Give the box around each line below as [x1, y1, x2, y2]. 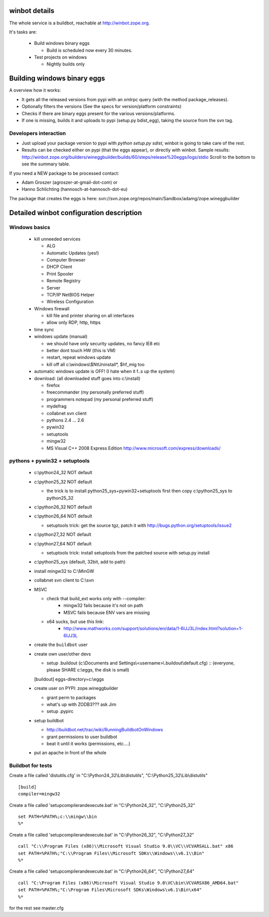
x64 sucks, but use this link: [46, 619, 104, 625]
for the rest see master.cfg [9, 905, 64, 911]
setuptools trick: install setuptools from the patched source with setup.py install [46, 549, 210, 555]
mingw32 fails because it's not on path [63, 603, 143, 609]
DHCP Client [46, 264, 72, 270]
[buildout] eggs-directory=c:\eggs [34, 676, 104, 682]
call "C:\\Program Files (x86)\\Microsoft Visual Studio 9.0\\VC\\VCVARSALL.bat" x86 [18, 843, 234, 849]
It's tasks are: [9, 29, 37, 35]
